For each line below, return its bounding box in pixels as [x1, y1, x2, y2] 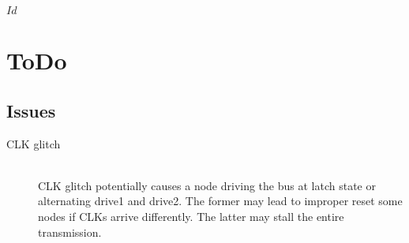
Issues [6, 98, 56, 122]
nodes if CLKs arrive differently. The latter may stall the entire [38, 207, 344, 224]
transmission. [38, 223, 102, 240]
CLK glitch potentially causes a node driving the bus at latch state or [38, 177, 376, 193]
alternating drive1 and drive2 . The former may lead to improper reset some [38, 193, 403, 209]
